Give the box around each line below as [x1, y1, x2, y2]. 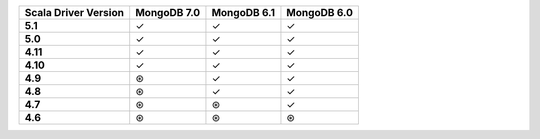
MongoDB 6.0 [286, 6, 354, 19]
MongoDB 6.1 [211, 6, 275, 19]
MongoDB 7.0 [135, 6, 201, 19]
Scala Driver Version [24, 6, 125, 19]
